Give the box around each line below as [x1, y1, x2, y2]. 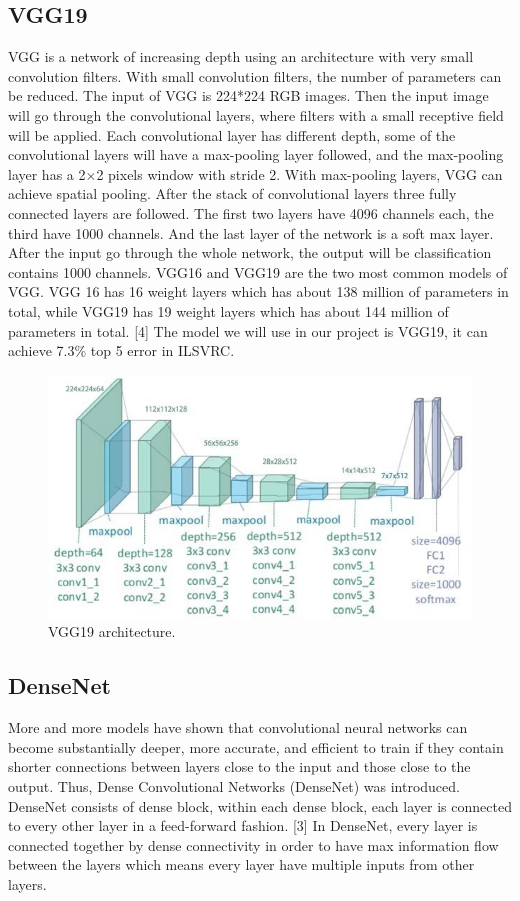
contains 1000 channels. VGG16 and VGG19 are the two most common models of [8, 261, 508, 282]
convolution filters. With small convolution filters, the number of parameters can [8, 65, 502, 86]
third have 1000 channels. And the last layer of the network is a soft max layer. [8, 222, 494, 243]
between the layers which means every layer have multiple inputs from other [8, 854, 475, 875]
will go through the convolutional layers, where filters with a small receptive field [8, 104, 504, 125]
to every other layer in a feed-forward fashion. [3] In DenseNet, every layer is [8, 815, 478, 836]
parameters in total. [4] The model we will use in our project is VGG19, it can [8, 320, 488, 341]
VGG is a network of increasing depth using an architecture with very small [8, 46, 474, 67]
